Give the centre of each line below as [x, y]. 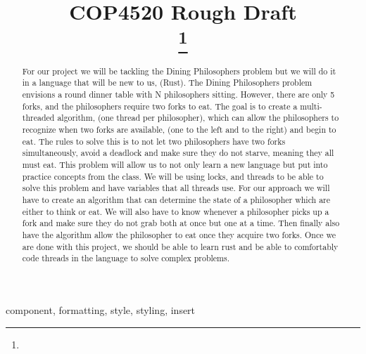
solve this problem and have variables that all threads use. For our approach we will [176, 188]
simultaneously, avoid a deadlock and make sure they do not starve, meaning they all [178, 153]
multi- [311, 106]
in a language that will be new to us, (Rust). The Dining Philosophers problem [167, 83]
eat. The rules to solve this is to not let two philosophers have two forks [154, 141]
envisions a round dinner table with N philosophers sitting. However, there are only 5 [178, 94]
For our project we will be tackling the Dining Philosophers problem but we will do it [179, 71]
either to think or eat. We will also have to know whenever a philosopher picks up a [176, 211]
